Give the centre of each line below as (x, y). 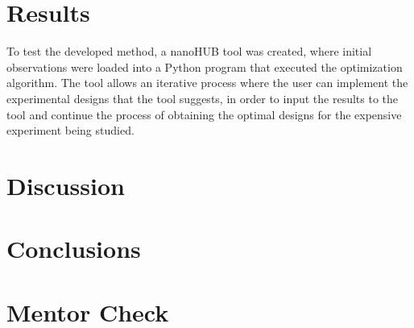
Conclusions (74, 249)
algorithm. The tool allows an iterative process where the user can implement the (207, 83)
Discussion (66, 185)
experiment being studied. (70, 130)
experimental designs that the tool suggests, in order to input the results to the (203, 98)
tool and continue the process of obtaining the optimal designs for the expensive (204, 114)
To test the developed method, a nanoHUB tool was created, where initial (189, 51)
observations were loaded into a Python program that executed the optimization (205, 66)
